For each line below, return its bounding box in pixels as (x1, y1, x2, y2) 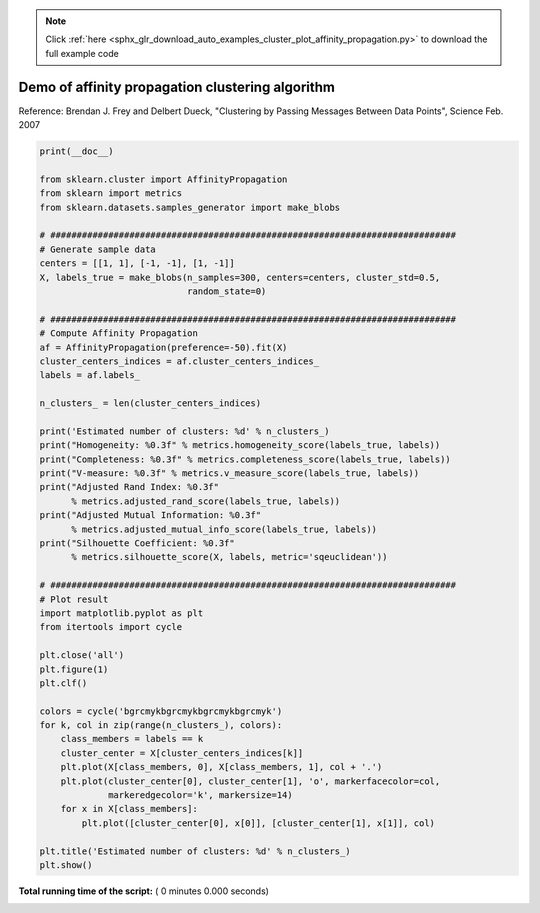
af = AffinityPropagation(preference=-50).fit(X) (39, 341, 288, 353)
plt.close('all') (39, 650, 125, 661)
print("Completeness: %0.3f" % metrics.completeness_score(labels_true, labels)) (39, 453, 452, 465)
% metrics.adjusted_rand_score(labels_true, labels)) (71, 495, 341, 507)
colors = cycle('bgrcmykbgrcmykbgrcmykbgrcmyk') (39, 705, 283, 717)
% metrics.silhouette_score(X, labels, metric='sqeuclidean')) (71, 551, 388, 563)
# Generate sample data (39, 243, 157, 255)
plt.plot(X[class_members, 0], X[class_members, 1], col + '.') (60, 761, 383, 773)
